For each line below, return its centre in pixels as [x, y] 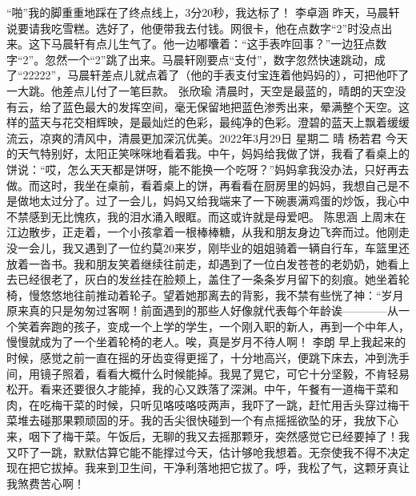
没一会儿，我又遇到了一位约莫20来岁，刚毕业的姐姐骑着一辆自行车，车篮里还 [208, 247]
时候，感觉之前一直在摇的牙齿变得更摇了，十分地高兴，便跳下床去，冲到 [197, 358]
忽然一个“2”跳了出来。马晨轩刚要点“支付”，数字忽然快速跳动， [210, 59]
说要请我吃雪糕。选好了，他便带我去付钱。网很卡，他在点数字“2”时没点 [194, 28]
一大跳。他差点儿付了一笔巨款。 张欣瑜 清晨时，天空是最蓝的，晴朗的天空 [201, 90]
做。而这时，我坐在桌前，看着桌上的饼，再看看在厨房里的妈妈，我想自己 [197, 185]
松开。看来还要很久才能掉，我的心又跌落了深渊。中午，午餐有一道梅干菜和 [202, 389]
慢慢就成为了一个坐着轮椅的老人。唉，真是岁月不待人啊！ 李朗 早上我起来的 [206, 342]
